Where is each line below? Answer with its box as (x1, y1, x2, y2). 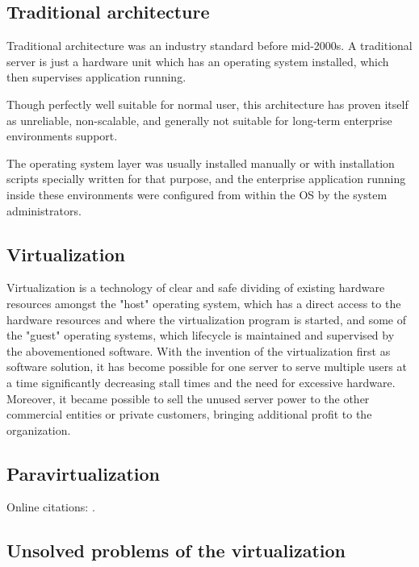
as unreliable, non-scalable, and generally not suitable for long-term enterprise (6, 111, 392, 128)
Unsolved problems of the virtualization (6, 538, 346, 563)
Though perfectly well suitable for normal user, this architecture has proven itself (6, 95, 409, 112)
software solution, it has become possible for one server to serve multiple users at (6, 358, 407, 375)
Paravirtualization (6, 461, 160, 486)
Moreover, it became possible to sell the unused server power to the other (6, 390, 370, 406)
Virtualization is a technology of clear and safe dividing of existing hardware (6, 279, 385, 296)
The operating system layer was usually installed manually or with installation (6, 154, 395, 171)
